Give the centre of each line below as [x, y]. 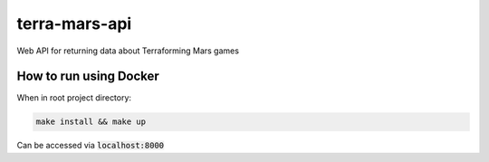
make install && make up [91, 122]
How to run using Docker [88, 76]
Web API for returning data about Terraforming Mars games [128, 51]
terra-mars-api [74, 24]
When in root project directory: [74, 98]
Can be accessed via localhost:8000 [91, 146]
